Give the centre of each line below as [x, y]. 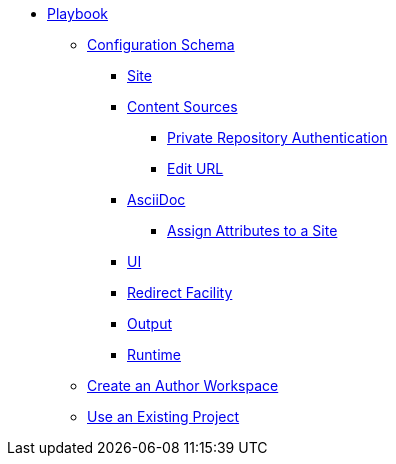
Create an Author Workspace [183, 385]
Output [149, 323]
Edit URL [195, 168]
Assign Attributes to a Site [252, 230]
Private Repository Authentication [277, 137]
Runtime [154, 354]
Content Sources [182, 106]
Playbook [77, 13]
